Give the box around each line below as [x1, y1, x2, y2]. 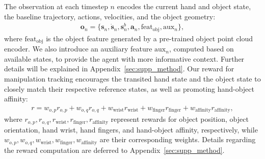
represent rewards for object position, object [111, 114, 249, 124]
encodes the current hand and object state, [117, 1, 251, 11]
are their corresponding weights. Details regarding [99, 134, 256, 145]
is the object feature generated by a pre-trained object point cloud [46, 33, 253, 43]
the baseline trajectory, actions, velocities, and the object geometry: [4, 11, 216, 21]
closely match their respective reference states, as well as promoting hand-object [4, 83, 254, 94]
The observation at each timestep [4, 1, 108, 11]
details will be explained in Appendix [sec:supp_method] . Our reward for [4, 63, 234, 74]
